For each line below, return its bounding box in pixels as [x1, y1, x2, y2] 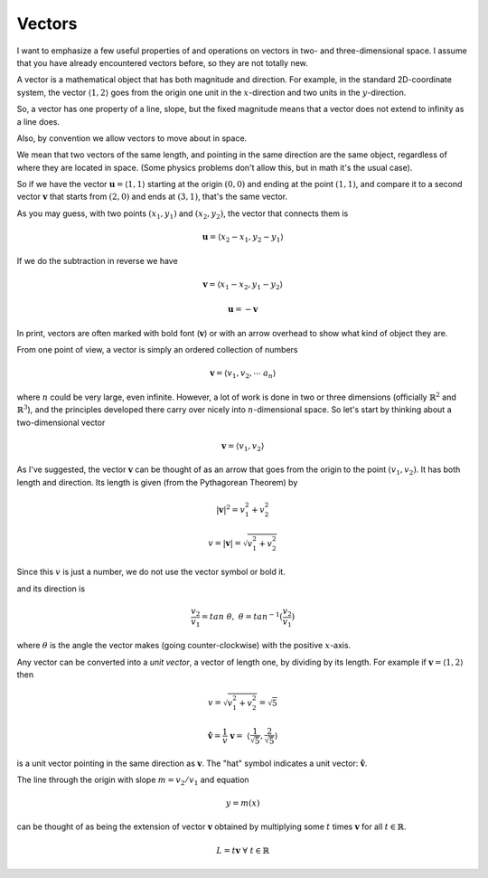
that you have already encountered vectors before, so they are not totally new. [16, 57, 309, 68]
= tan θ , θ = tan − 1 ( [201, 610, 284, 622]
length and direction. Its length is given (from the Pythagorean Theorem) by [16, 477, 298, 487]
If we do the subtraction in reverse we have [16, 255, 178, 266]
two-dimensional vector [16, 417, 106, 428]
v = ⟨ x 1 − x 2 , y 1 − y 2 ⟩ [202, 279, 284, 291]
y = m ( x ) [226, 798, 260, 808]
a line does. [16, 116, 61, 127]
